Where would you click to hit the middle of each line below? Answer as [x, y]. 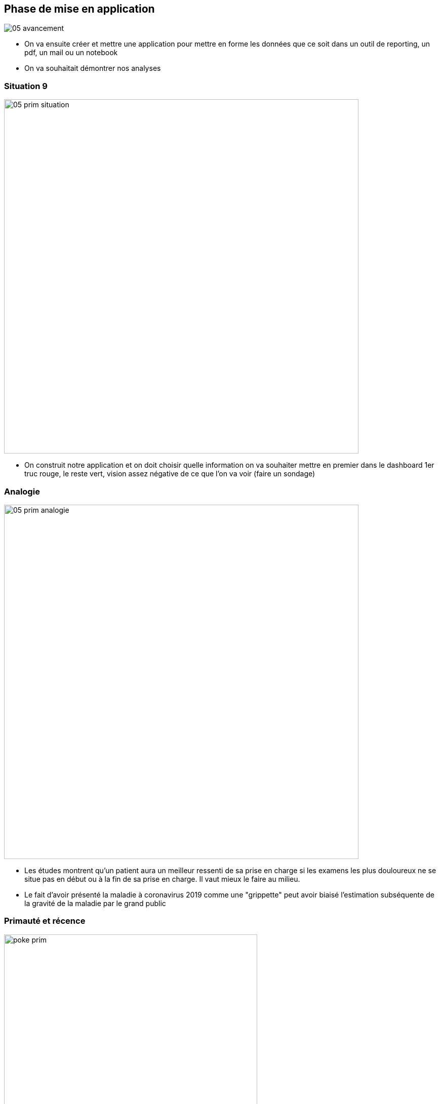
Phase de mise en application [79, 9]
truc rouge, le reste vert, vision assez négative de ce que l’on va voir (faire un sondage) [170, 474]
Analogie [22, 491]
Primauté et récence [45, 921]
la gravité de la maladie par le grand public [95, 903]
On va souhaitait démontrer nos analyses [93, 68]
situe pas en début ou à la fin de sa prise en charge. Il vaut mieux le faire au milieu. [162, 879]
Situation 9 [26, 86]
